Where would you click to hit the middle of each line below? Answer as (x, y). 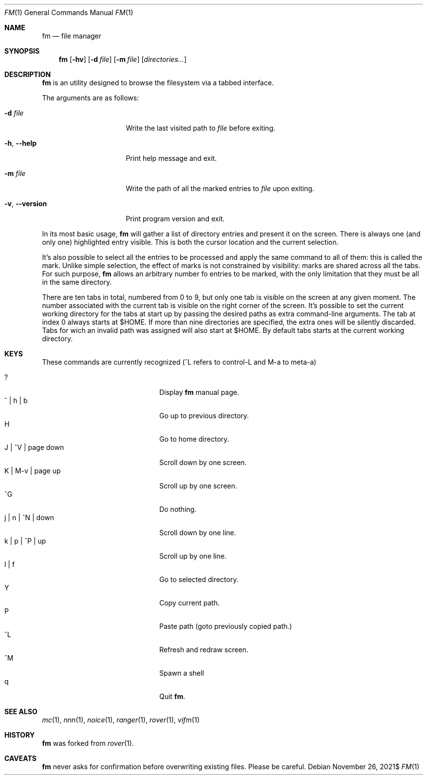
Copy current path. (190, 603)
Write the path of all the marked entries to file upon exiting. (220, 188)
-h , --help (21, 143)
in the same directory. (77, 282)
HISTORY (20, 735)
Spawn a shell (182, 673)
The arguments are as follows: (91, 98)
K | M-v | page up (33, 471)
